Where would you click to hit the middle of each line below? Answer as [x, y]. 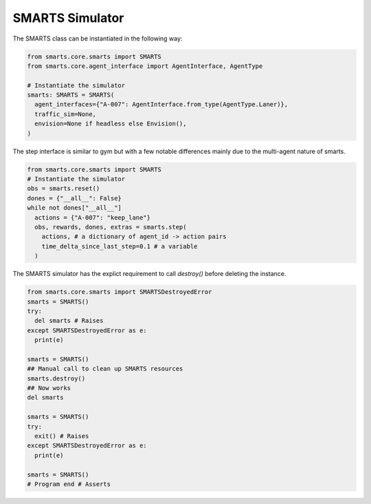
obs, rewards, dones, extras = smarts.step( [111, 227]
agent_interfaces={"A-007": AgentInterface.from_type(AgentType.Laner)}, [161, 104]
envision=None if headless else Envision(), [111, 124]
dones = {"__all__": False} [74, 198]
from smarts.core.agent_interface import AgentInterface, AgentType [145, 66]
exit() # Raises [62, 436]
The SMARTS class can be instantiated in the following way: [98, 38]
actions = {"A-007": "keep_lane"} [93, 217]
